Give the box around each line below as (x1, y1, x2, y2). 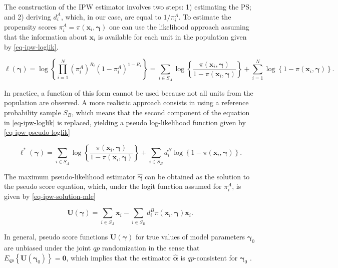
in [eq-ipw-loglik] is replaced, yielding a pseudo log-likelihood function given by (4, 117, 246, 127)
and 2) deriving (4, 11, 51, 22)
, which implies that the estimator (66, 252, 171, 262)
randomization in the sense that (102, 242, 200, 252)
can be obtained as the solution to (145, 171, 250, 181)
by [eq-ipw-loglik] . (4, 41, 59, 52)
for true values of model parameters (135, 231, 245, 242)
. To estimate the (178, 11, 231, 22)
